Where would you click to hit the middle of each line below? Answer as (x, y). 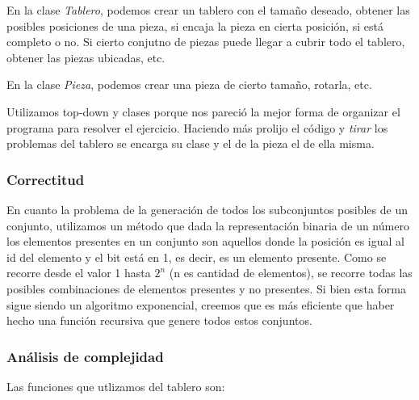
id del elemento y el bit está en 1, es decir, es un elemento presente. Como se (197, 257)
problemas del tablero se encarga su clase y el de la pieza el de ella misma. (191, 143)
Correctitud (46, 179)
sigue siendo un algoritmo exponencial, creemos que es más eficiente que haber (201, 304)
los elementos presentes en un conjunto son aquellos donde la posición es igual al (205, 241)
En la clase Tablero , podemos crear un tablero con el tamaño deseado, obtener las (208, 10)
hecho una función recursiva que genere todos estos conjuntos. (159, 320)
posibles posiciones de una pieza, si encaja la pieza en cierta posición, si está (195, 25)
